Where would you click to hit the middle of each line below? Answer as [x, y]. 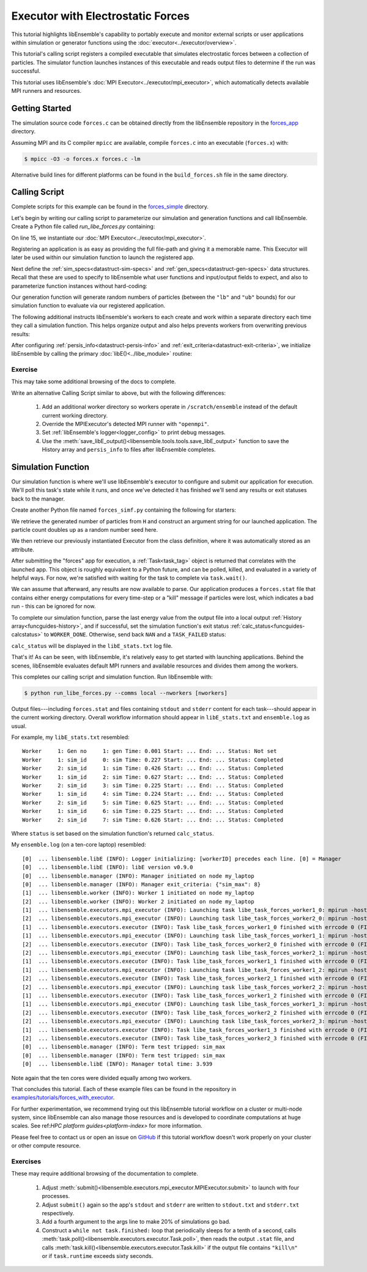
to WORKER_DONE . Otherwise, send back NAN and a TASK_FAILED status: [135, 634]
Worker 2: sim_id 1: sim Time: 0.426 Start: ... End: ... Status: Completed [153, 768]
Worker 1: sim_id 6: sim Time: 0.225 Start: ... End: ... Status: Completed [153, 811]
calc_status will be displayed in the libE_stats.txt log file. [92, 645]
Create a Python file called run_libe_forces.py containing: [83, 227]
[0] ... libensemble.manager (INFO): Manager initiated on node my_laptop [138, 876]
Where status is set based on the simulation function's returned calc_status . [113, 833]
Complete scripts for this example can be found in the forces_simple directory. [110, 207]
